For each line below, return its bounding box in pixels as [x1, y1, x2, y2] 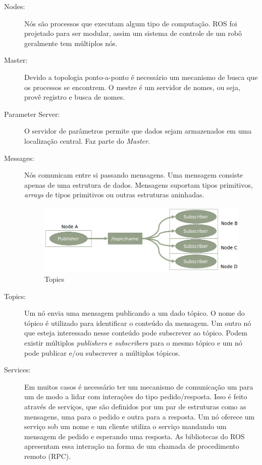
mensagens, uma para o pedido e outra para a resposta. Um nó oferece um [24, 411, 255, 421]
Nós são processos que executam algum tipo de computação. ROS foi [24, 18, 237, 28]
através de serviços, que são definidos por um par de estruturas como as [24, 401, 246, 411]
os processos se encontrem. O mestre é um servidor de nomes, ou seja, [24, 81, 240, 92]
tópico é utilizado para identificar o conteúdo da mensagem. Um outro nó [24, 317, 251, 328]
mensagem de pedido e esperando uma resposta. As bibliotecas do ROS [24, 431, 245, 441]
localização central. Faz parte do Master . [24, 135, 150, 146]
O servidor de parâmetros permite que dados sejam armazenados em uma [24, 125, 252, 136]
